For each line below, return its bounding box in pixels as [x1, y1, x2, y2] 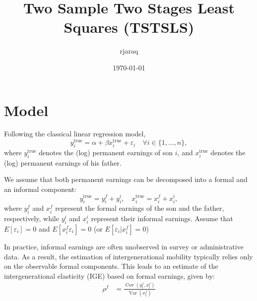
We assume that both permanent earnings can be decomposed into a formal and [4, 174, 248, 184]
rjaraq [120, 46, 138, 56]
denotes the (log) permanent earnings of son [39, 147, 173, 157]
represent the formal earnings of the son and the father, [55, 203, 224, 213]
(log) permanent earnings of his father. [4, 157, 122, 168]
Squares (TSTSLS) [64, 17, 194, 37]
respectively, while [4, 213, 59, 224]
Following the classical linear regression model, [4, 128, 146, 139]
